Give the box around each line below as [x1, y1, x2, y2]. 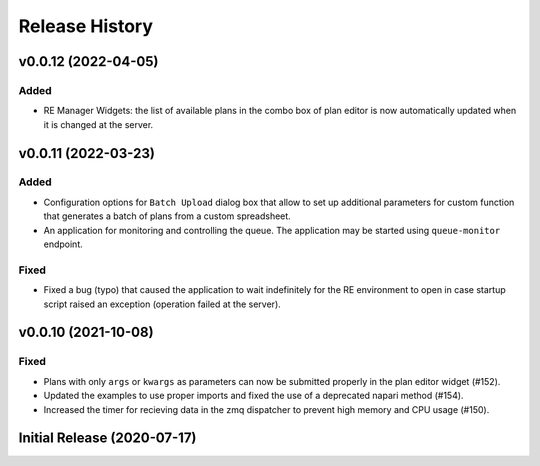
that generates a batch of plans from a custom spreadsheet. [43, 210, 292, 222]
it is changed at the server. [43, 118, 154, 130]
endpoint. [43, 238, 84, 250]
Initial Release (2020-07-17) [18, 430, 197, 447]
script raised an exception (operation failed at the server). [43, 298, 282, 310]
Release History [18, 15, 154, 37]
